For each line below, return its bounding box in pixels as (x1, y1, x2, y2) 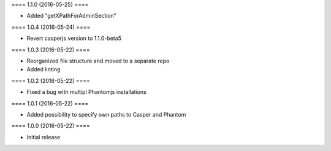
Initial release (26, 133, 61, 141)
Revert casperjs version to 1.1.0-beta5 (26, 34, 122, 42)
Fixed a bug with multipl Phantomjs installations (26, 88, 146, 96)
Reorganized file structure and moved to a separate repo (26, 57, 170, 64)
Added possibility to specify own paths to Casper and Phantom (26, 110, 186, 118)
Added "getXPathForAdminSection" (26, 12, 116, 20)
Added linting (26, 66, 61, 73)
